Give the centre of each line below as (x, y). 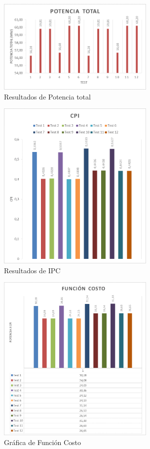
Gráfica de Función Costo (42, 442)
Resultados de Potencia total (47, 96)
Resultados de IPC (32, 270)
